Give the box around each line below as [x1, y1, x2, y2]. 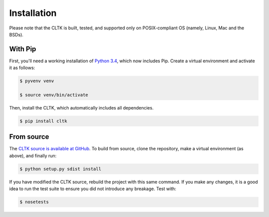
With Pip [9, 45, 36, 53]
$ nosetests [19, 199, 49, 205]
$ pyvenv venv [19, 78, 54, 84]
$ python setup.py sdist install [19, 166, 102, 172]
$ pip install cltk [19, 118, 67, 124]
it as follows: [9, 65, 35, 71]
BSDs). [9, 31, 23, 37]
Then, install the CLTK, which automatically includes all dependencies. [9, 105, 154, 110]
